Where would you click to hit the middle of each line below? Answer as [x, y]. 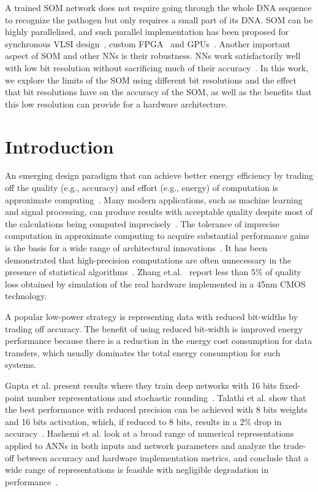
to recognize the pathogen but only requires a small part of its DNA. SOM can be [159, 19]
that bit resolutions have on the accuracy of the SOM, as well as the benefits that [158, 92]
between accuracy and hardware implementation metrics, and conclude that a [163, 457]
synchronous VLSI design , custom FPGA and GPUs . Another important [148, 43]
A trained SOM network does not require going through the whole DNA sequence [158, 7]
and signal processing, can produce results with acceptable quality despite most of [159, 212]
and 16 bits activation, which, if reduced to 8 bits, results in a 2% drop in [143, 421]
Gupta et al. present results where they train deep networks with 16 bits [141, 385]
